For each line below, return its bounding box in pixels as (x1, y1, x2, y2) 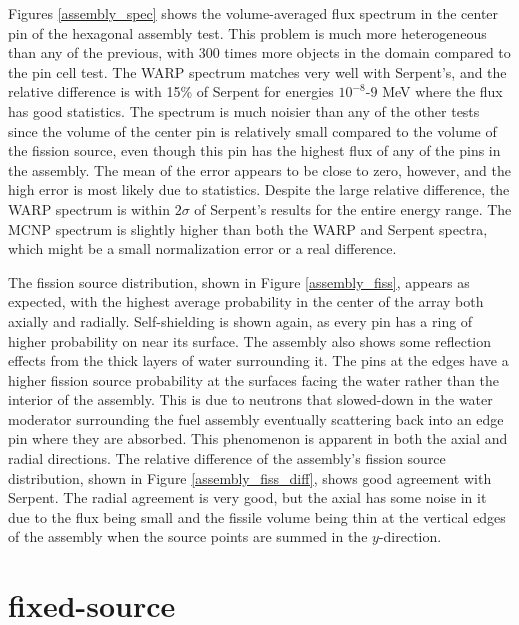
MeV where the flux (382, 81, 503, 102)
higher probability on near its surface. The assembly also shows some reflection (8, 330, 491, 351)
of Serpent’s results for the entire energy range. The (194, 198, 512, 219)
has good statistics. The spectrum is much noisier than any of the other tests (8, 100, 480, 121)
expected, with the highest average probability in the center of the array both (8, 291, 484, 312)
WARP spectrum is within (8, 198, 170, 219)
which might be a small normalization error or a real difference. (8, 238, 397, 259)
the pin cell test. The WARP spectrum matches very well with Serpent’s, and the (8, 61, 507, 82)
